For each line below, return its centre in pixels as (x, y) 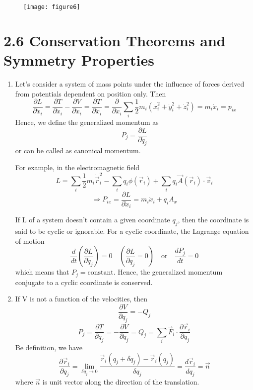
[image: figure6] (52, 7)
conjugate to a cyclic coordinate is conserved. (84, 282)
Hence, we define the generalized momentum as (87, 122)
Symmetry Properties (79, 60)
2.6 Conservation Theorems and (115, 40)
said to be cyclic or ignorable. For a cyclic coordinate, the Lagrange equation (132, 231)
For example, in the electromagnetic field (77, 167)
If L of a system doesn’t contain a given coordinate (93, 220)
